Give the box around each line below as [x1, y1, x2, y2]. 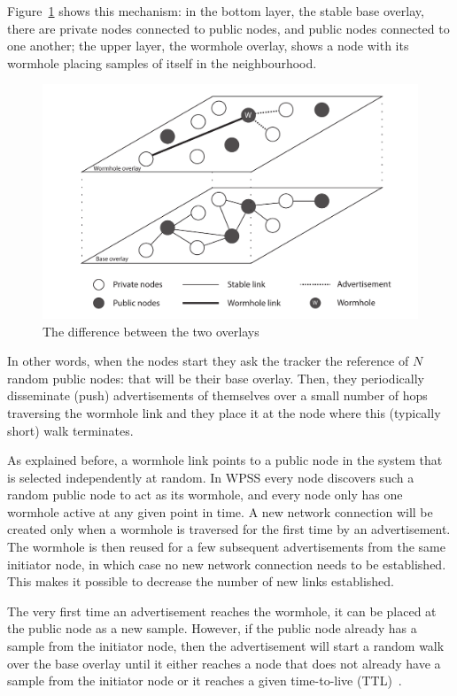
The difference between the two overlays [43, 321, 259, 340]
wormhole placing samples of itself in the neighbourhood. [7, 53, 317, 72]
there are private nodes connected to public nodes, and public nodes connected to [7, 19, 450, 37]
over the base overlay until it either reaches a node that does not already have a [7, 653, 441, 672]
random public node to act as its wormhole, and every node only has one [7, 485, 403, 504]
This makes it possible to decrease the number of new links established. [7, 572, 394, 591]
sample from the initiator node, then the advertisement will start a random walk [7, 637, 445, 655]
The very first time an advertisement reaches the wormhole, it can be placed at [7, 601, 437, 620]
